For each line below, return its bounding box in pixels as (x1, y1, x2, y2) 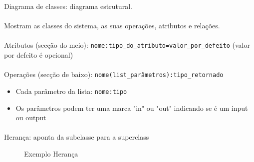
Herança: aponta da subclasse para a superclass (4, 132, 149, 142)
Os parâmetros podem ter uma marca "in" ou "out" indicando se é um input (15, 102, 248, 113)
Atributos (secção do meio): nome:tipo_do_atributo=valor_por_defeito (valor (4, 40, 250, 50)
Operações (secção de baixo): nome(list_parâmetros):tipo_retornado (4, 69, 224, 80)
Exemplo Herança (24, 148, 78, 159)
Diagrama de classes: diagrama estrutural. (4, 1, 132, 11)
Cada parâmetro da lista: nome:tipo (15, 85, 127, 96)
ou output (15, 112, 46, 123)
